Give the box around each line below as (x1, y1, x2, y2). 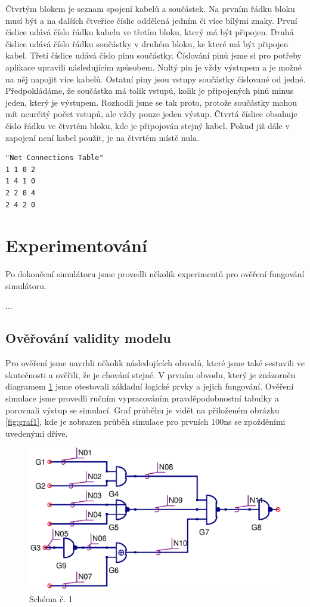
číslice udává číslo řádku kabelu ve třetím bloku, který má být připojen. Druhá (5, 26, 294, 38)
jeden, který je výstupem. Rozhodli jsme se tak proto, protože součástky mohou (5, 96, 297, 108)
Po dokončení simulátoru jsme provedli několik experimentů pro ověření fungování (5, 268, 305, 280)
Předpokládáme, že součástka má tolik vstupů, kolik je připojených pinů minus (5, 84, 294, 97)
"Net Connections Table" (5, 154, 104, 163)
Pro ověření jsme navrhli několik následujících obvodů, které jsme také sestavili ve (5, 357, 305, 369)
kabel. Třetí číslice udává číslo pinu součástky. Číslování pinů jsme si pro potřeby (5, 49, 302, 62)
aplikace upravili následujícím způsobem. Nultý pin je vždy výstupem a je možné (5, 60, 302, 73)
